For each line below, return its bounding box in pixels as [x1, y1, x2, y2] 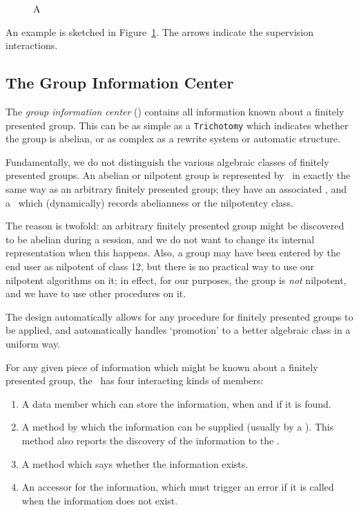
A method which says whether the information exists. [21, 456, 249, 471]
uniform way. [6, 336, 61, 350]
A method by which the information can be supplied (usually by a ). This [21, 419, 334, 434]
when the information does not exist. [21, 493, 178, 507]
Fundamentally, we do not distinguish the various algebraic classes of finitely [6, 154, 329, 169]
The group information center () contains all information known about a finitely [6, 104, 345, 118]
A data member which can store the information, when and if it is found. [21, 396, 331, 410]
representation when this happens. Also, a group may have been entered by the [6, 245, 341, 260]
